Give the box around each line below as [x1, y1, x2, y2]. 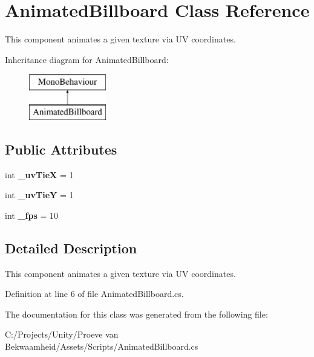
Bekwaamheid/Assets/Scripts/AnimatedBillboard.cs [5, 340, 198, 353]
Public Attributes [5, 139, 117, 158]
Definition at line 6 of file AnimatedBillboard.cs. [5, 287, 184, 300]
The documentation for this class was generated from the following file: [5, 307, 268, 320]
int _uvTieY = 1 [5, 189, 74, 201]
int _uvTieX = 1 [5, 168, 74, 181]
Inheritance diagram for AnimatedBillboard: [5, 53, 169, 65]
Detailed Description [5, 238, 137, 257]
